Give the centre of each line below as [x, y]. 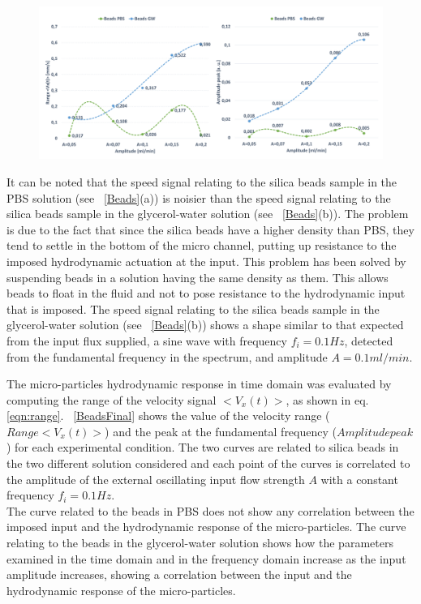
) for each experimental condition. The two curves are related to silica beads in [203, 447]
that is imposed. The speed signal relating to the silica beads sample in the [193, 308]
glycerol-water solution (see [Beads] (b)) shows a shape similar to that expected [205, 325]
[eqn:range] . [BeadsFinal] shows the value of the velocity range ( [168, 416]
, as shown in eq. [327, 399]
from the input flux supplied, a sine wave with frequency [147, 340]
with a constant [359, 479]
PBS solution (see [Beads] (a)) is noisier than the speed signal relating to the [199, 197]
